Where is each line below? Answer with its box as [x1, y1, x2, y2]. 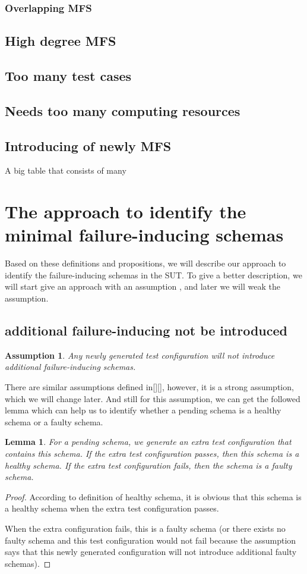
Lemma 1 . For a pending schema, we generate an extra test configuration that [5, 435, 292, 448]
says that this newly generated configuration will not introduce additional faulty [5, 545, 297, 558]
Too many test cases [5, 67, 132, 85]
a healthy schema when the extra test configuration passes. [5, 502, 219, 515]
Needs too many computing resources [5, 101, 240, 120]
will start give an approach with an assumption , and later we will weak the [5, 280, 280, 293]
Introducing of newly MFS [5, 136, 172, 155]
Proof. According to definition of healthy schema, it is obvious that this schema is [5, 490, 302, 503]
